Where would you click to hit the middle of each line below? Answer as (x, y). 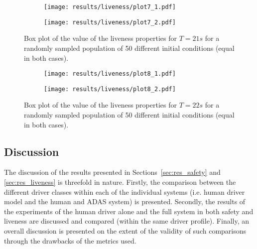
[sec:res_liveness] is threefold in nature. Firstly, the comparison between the (120, 182)
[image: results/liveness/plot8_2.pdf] (110, 89)
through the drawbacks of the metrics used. (70, 240)
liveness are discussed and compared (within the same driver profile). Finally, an (127, 221)
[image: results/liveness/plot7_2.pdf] (110, 22)
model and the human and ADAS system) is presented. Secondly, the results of (125, 201)
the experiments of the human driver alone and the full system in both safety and (129, 211)
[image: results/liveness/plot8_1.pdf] (110, 74)
